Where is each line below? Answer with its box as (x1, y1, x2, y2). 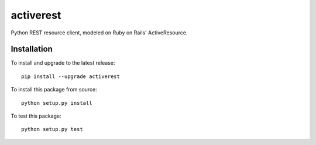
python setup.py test (21, 126, 83, 133)
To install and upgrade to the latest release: (11, 59, 115, 66)
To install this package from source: (11, 86, 98, 93)
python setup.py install (21, 100, 92, 106)
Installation (11, 44, 53, 54)
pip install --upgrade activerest (21, 73, 120, 80)
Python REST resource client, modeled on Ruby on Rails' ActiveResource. (11, 29, 188, 36)
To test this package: (11, 112, 61, 119)
